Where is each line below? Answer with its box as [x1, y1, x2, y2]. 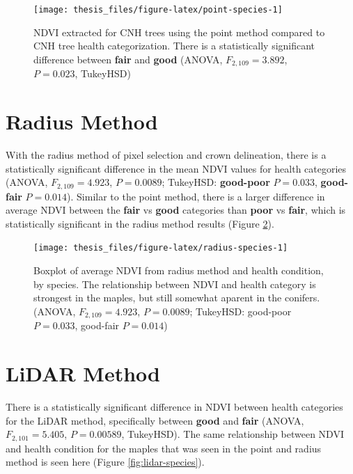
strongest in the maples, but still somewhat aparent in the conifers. [33, 290, 320, 305]
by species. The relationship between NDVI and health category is [33, 276, 316, 291]
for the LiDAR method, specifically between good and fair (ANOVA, [6, 413, 304, 427]
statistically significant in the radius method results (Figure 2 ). [6, 216, 274, 230]
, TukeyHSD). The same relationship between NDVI [121, 427, 344, 441]
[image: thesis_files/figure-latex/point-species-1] [33, 5, 283, 15]
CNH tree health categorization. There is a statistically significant [33, 38, 315, 53]
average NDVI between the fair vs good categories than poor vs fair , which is [6, 203, 346, 217]
